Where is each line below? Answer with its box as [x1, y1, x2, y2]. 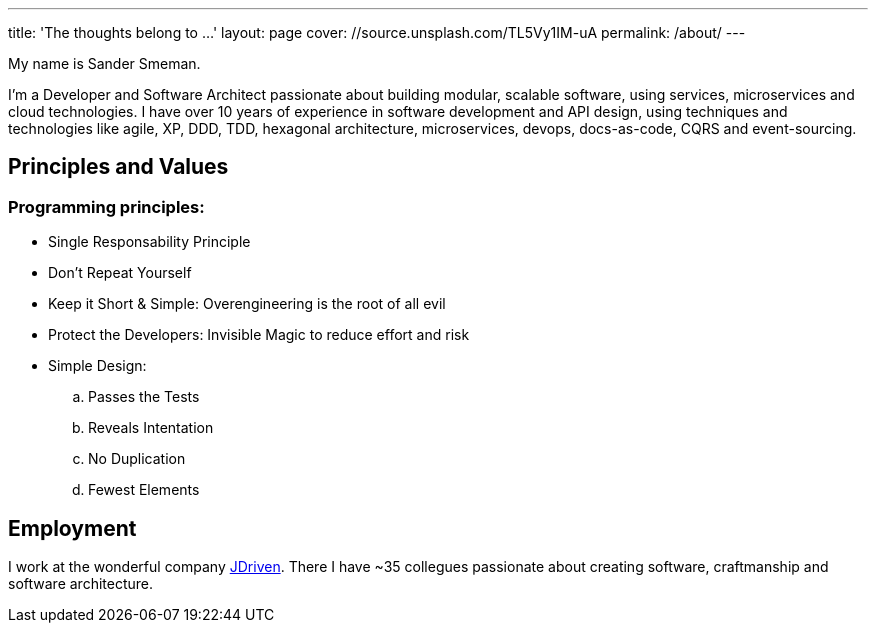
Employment [8, 515, 137, 541]
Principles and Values [8, 154, 229, 180]
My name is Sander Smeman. [8, 55, 201, 72]
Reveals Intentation [88, 419, 214, 437]
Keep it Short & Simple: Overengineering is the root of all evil [48, 295, 446, 313]
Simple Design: [48, 357, 147, 375]
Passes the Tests [88, 388, 200, 406]
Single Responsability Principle [48, 233, 251, 251]
